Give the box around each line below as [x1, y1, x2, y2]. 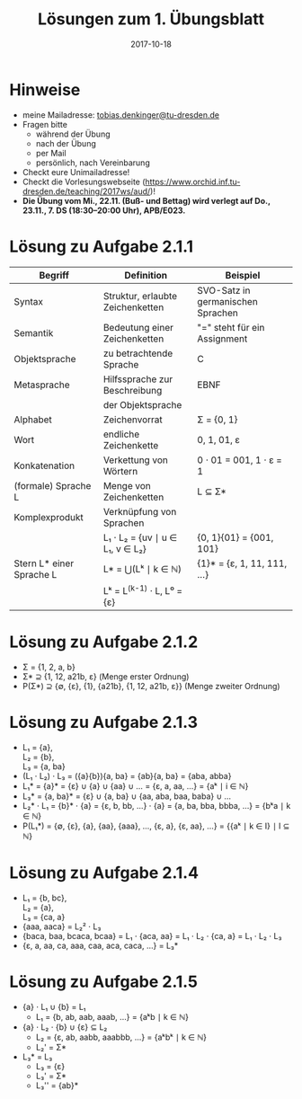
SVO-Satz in [197, 284, 251, 297]
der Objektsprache [102, 398, 182, 411]
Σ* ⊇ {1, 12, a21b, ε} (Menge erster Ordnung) [22, 670, 190, 682]
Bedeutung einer [102, 321, 173, 333]
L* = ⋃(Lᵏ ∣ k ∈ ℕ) [102, 563, 182, 575]
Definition [124, 269, 168, 281]
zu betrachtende [102, 347, 173, 359]
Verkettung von [102, 454, 168, 466]
